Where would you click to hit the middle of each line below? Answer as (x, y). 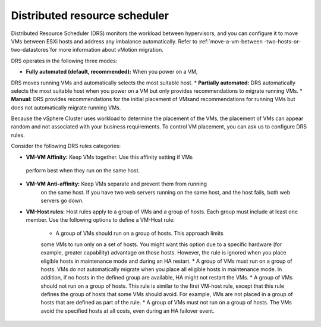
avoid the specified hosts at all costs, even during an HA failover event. (128, 311)
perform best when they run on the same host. (83, 171)
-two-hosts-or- (282, 41)
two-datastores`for (34, 50)
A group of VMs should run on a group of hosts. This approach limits (140, 233)
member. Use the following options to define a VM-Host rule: (100, 219)
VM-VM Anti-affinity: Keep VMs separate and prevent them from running (117, 184)
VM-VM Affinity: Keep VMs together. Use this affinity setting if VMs (109, 157)
